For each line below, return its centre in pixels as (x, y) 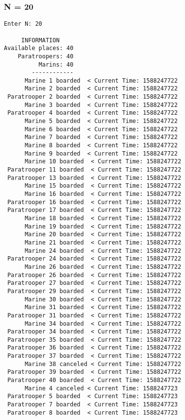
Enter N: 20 (23, 24)
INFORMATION (40, 40)
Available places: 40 (39, 48)
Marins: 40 (56, 64)
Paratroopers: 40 (46, 56)
